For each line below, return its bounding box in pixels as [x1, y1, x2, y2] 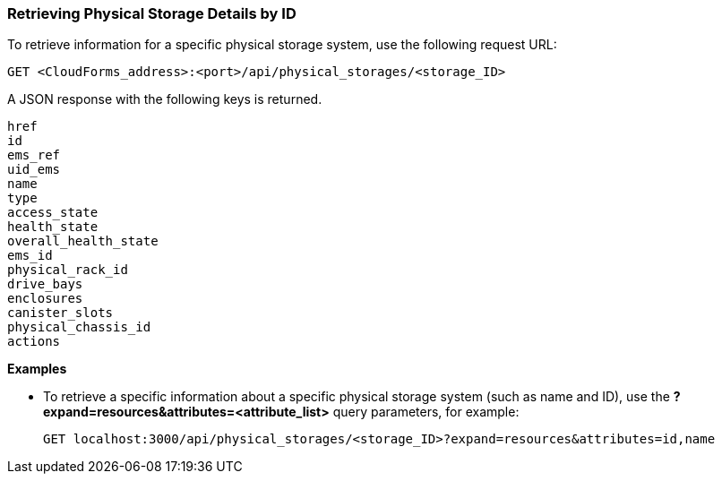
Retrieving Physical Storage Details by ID [7, 4, 297, 22]
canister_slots [7, 305, 114, 321]
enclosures [7, 291, 83, 306]
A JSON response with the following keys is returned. [7, 91, 322, 107]
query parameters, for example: [332, 404, 520, 420]
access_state [7, 205, 99, 220]
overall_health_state [7, 234, 159, 249]
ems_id [7, 248, 53, 263]
